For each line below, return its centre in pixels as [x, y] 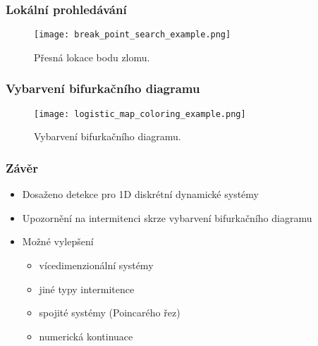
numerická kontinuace [86, 336]
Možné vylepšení [58, 241]
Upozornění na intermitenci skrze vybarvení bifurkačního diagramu [167, 217]
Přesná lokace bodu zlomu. [92, 57]
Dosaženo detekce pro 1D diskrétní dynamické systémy [140, 194]
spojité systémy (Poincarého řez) [110, 313]
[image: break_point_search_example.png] [133, 35]
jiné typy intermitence [87, 289]
